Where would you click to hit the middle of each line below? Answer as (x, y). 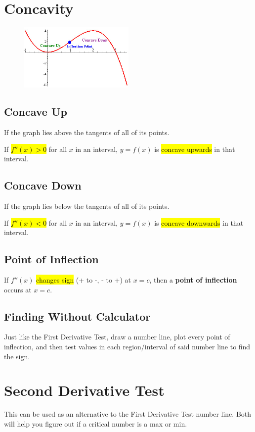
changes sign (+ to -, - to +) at (84, 279)
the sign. (17, 356)
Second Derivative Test (84, 390)
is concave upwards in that (195, 149)
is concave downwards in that (199, 222)
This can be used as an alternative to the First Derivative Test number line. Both (128, 414)
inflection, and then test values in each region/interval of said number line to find (127, 346)
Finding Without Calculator (77, 316)
